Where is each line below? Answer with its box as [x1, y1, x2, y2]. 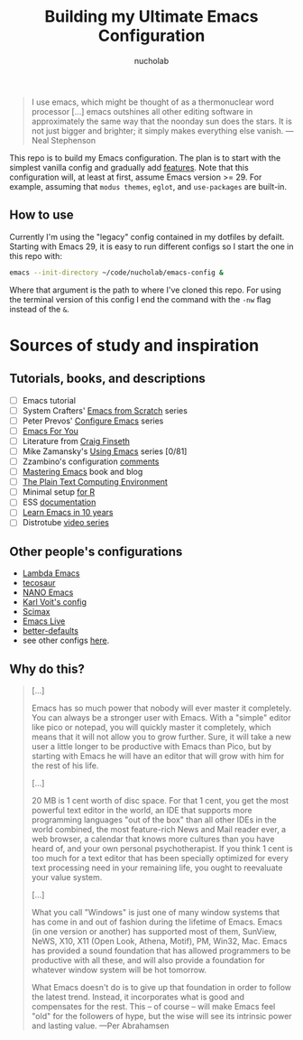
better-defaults [22, 626, 79, 636]
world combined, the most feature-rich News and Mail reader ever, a [31, 824, 287, 835]
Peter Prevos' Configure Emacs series [22, 415, 164, 426]
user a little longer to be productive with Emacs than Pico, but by [31, 741, 272, 752]
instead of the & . [9, 303, 69, 314]
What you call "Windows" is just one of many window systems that [31, 907, 280, 918]
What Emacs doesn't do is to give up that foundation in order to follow [31, 982, 291, 993]
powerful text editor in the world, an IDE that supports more [31, 805, 252, 816]
